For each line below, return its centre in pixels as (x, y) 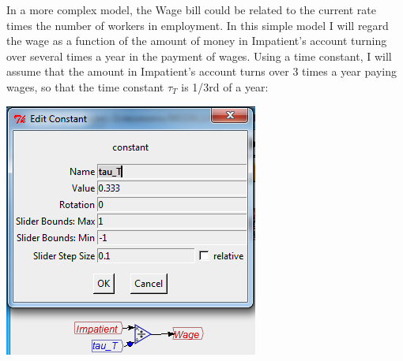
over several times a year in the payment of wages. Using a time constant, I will (199, 56)
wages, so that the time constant (85, 86)
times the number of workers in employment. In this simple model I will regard (198, 25)
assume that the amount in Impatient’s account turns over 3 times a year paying (201, 71)
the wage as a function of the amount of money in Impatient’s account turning (197, 41)
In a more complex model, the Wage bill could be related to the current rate (192, 9)
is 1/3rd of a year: (225, 86)
